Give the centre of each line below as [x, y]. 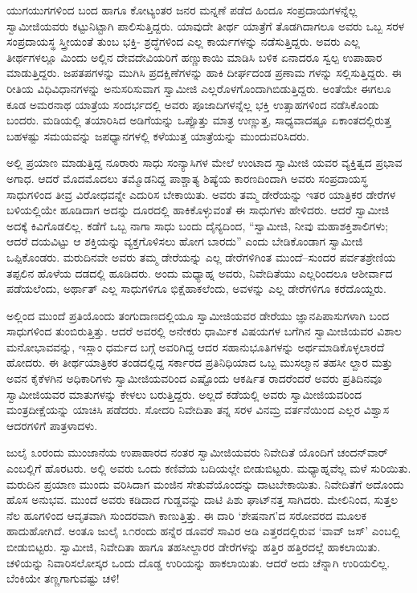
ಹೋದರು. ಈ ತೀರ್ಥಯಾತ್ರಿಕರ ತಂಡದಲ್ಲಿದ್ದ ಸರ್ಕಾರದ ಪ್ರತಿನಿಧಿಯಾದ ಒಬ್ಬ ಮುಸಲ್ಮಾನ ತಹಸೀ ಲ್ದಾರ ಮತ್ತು [200, 362]
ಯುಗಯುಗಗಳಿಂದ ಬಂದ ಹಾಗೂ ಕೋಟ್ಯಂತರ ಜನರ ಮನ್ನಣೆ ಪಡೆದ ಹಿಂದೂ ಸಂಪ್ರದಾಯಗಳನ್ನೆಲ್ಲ [182, 10]
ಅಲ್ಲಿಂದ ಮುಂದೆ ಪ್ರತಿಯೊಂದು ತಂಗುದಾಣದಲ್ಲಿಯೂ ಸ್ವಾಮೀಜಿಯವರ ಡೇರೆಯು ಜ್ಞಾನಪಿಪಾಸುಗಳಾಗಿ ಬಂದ [198, 315]
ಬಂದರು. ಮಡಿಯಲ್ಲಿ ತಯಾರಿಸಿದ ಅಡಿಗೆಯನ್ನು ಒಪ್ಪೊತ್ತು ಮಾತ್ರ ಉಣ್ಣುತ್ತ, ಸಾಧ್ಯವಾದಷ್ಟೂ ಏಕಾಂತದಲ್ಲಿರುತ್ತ [199, 120]
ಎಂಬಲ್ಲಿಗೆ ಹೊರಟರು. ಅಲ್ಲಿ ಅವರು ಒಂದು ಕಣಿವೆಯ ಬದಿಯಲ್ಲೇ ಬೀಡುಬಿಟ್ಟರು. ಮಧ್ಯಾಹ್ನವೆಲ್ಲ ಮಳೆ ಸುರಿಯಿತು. [209, 468]
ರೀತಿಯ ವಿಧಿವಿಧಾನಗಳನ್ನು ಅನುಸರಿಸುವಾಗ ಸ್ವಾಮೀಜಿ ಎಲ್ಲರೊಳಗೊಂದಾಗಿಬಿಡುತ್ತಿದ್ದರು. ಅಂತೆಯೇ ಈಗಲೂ [199, 88]
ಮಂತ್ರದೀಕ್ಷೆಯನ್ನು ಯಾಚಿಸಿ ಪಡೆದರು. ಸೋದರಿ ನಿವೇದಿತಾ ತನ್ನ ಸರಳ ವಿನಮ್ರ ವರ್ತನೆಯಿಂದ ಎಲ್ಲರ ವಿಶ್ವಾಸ [198, 410]
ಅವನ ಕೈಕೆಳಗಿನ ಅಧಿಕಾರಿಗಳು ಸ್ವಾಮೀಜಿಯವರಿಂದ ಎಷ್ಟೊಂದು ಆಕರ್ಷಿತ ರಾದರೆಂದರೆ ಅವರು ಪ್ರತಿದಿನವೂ [194, 378]
